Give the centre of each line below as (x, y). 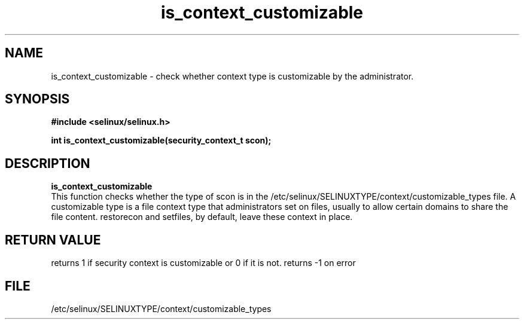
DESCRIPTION (48, 163)
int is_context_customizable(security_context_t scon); (161, 140)
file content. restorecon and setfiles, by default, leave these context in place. (202, 217)
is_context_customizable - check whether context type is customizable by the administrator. (232, 76)
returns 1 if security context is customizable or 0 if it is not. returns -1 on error (203, 263)
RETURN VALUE (53, 240)
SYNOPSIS (37, 99)
